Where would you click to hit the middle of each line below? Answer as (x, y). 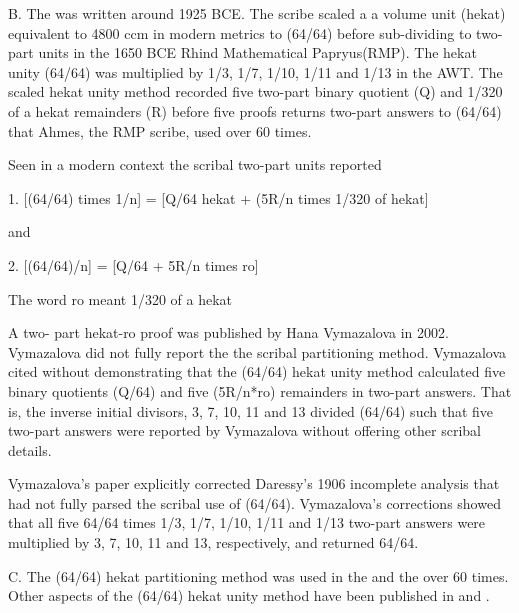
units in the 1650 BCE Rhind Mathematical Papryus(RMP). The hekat (257, 52)
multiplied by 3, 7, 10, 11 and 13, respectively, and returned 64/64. (213, 542)
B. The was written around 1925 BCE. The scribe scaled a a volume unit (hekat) (257, 13)
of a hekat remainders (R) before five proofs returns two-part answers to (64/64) (255, 110)
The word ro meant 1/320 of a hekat (120, 298)
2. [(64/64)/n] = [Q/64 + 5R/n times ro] (133, 264)
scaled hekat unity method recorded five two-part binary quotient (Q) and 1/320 (255, 91)
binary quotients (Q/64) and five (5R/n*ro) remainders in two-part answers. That (260, 390)
